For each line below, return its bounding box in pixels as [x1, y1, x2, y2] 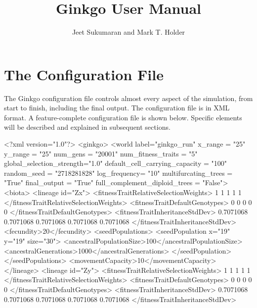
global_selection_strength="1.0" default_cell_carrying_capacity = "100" [4, 158, 227, 168]
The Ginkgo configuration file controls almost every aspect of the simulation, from [4, 93, 253, 103]
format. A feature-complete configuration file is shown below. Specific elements [4, 112, 242, 122]
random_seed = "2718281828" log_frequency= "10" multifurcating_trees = [4, 167, 233, 178]
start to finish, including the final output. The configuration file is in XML [4, 103, 230, 113]
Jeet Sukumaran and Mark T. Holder [72, 27, 185, 37]
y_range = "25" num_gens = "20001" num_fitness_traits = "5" [4, 148, 198, 158]
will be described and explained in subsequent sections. [4, 122, 171, 132]
